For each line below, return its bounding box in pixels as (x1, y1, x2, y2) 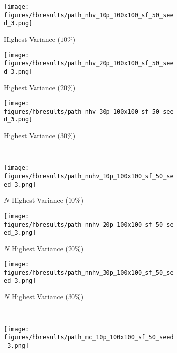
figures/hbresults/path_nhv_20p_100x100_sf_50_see (4, 60, 174, 67)
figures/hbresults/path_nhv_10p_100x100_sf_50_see (4, 11, 174, 19)
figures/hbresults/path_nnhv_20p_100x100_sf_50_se (4, 221, 174, 228)
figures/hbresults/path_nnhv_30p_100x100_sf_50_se (4, 269, 174, 276)
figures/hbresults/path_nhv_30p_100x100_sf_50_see (4, 108, 174, 115)
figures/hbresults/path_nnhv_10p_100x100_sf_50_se (4, 172, 174, 180)
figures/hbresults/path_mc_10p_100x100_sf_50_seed (4, 334, 174, 341)
